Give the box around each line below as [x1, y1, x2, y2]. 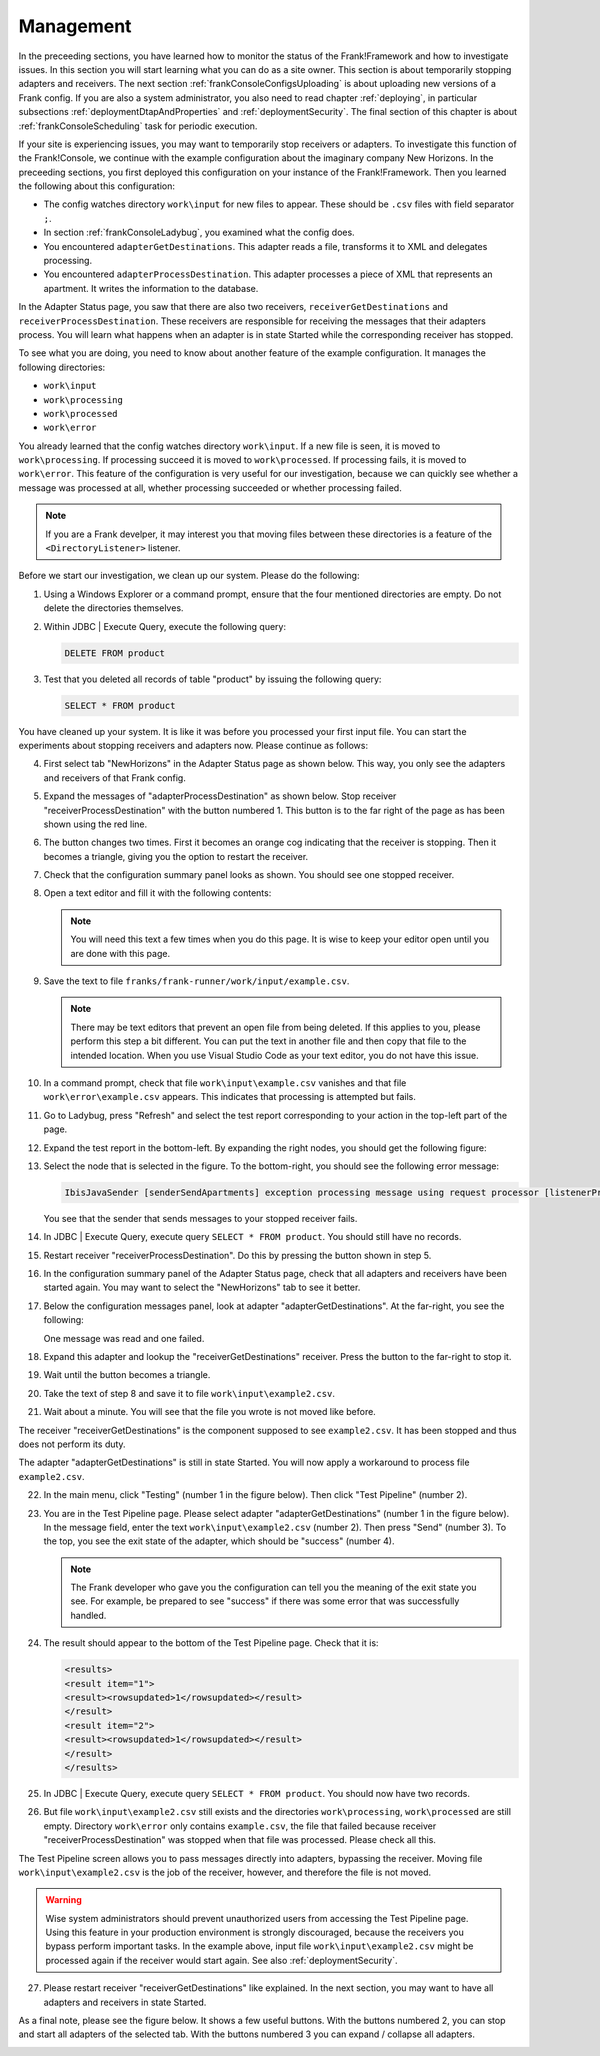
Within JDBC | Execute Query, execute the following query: [43, 620, 287, 632]
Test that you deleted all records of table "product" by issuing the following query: [43, 673, 382, 685]
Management [18, 15, 132, 37]
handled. [70, 1609, 107, 1621]
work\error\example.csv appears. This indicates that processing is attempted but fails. [43, 1091, 417, 1103]
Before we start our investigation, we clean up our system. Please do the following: [18, 570, 360, 582]
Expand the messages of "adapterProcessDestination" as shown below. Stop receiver [43, 790, 397, 802]
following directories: [18, 361, 106, 373]
